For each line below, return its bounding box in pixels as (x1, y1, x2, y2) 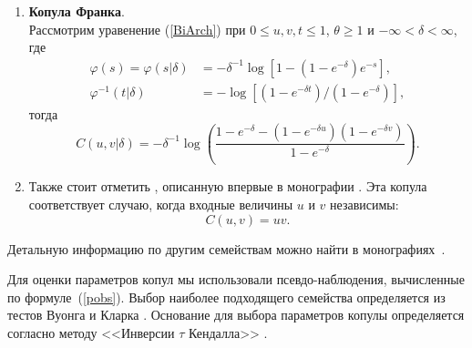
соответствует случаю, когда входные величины (28, 194, 293, 213)
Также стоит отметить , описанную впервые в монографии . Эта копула (28, 177, 427, 196)
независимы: (330, 194, 399, 213)
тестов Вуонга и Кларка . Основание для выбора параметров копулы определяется (7, 305, 465, 324)
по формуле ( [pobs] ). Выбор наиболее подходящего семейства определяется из (7, 287, 446, 306)
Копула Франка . (28, 2, 125, 20)
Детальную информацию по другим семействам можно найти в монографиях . (7, 239, 446, 258)
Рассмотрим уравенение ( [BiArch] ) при (28, 19, 246, 38)
